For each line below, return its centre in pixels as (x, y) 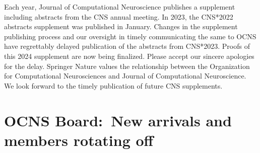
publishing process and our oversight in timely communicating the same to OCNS (130, 36)
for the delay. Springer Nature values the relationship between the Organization (127, 66)
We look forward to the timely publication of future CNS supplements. (113, 85)
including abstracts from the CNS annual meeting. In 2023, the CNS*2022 (119, 16)
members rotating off (79, 140)
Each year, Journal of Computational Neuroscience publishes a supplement (120, 7)
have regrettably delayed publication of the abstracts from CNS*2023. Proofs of (127, 46)
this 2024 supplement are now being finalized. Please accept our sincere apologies (129, 56)
